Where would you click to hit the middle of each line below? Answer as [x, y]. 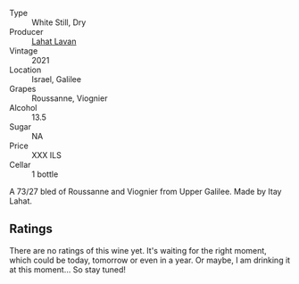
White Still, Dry [59, 22]
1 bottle [45, 174]
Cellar [20, 165]
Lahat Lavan [54, 41]
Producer [26, 32]
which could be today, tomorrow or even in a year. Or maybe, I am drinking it [150, 260]
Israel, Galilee [57, 79]
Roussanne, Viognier [70, 98]
